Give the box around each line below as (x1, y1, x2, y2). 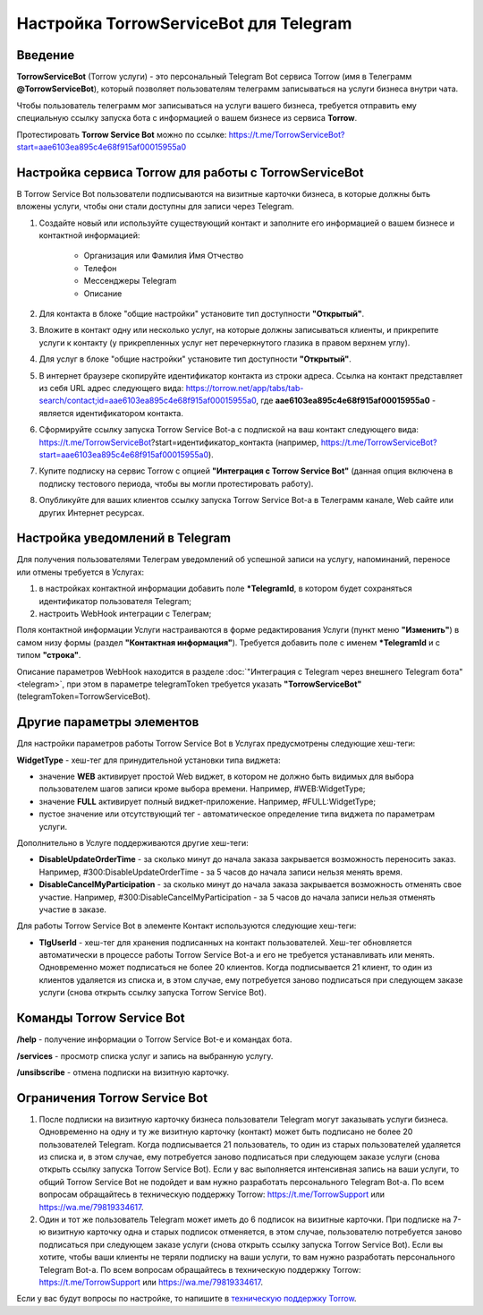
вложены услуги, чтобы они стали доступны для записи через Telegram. (16, 201, 294, 212)
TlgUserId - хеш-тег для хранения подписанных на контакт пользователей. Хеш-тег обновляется (38, 936, 412, 948)
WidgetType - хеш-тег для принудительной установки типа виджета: (16, 755, 281, 765)
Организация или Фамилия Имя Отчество (83, 251, 244, 261)
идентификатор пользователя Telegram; (38, 595, 192, 606)
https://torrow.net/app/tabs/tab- (185, 383, 304, 393)
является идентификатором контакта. (38, 407, 183, 418)
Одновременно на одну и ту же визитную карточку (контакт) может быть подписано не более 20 (38, 1126, 413, 1137)
